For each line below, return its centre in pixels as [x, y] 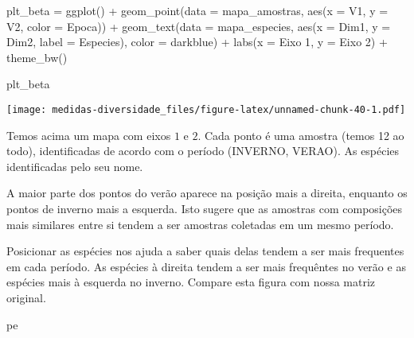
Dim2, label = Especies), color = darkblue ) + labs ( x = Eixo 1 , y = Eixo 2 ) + [197, 42]
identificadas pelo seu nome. [75, 166]
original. [26, 297]
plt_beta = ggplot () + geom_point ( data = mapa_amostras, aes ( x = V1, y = [197, 10]
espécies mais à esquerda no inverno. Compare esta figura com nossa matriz [191, 282]
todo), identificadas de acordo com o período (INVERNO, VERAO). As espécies [203, 151]
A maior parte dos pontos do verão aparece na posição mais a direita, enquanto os [207, 193]
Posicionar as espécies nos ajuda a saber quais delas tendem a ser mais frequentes [205, 251]
